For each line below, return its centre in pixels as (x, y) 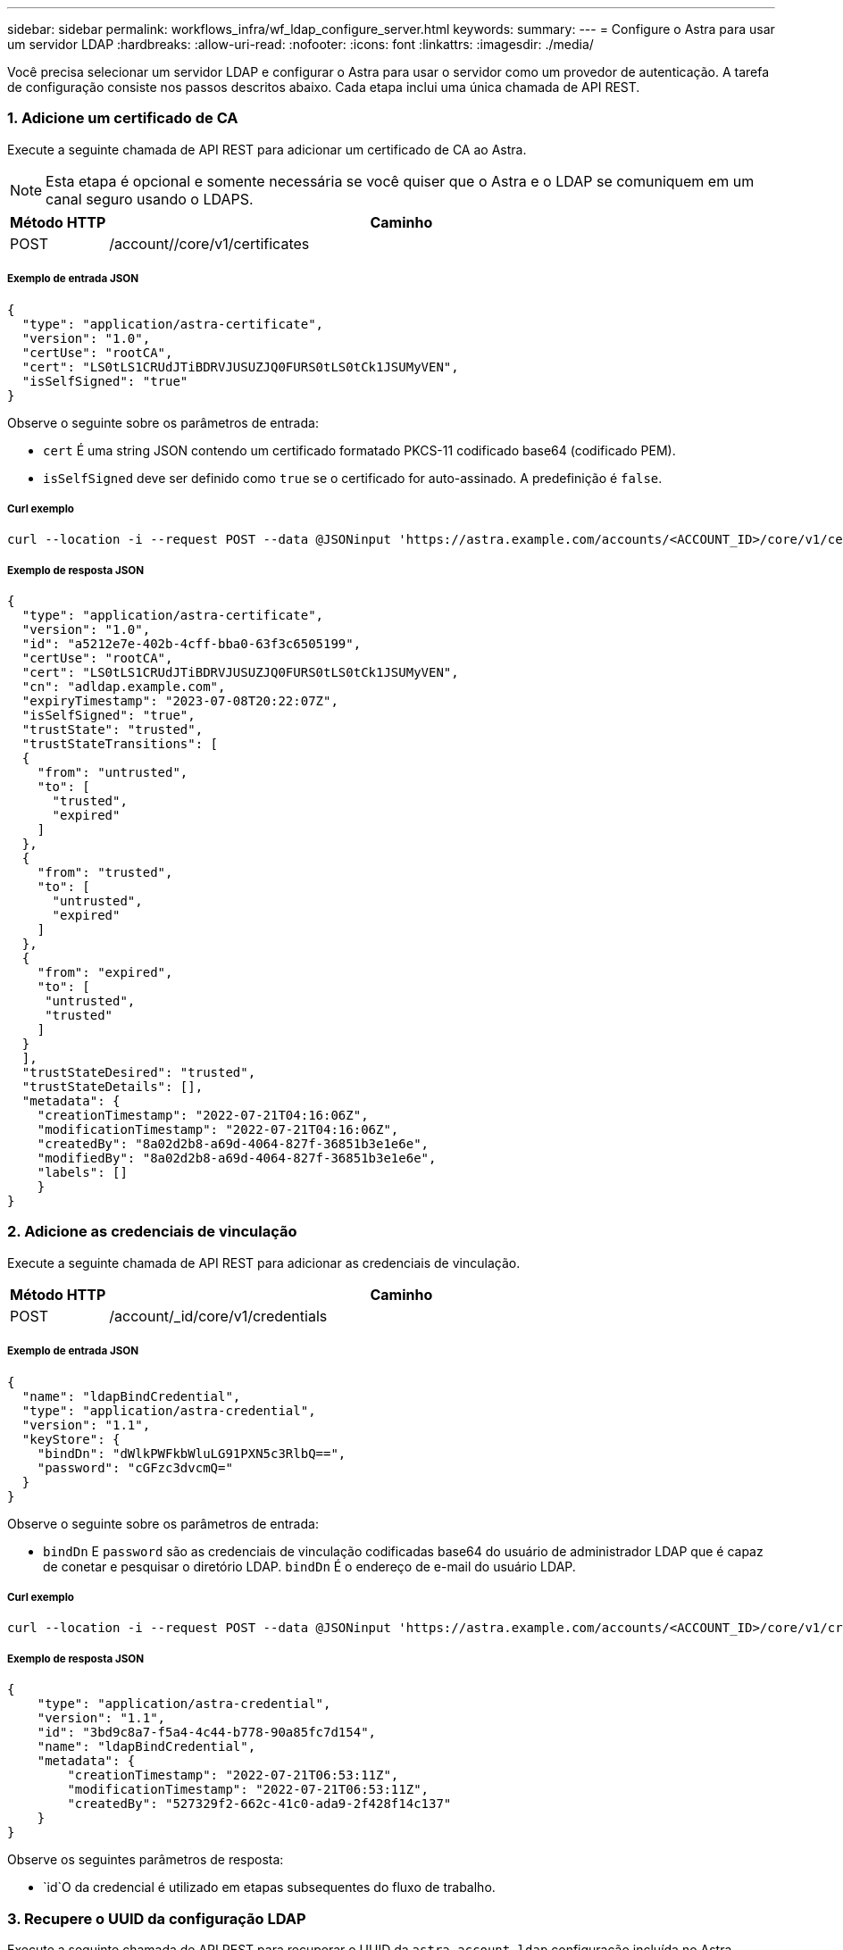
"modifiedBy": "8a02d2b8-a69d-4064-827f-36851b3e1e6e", (237, 1158)
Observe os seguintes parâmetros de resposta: (146, 1860)
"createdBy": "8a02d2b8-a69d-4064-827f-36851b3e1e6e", (233, 1144)
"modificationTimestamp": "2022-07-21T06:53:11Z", (248, 1790)
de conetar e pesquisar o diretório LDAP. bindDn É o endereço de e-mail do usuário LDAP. (309, 1566)
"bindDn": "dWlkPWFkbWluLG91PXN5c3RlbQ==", (192, 1453)
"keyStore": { (71, 1439)
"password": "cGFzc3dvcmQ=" (135, 1467)
